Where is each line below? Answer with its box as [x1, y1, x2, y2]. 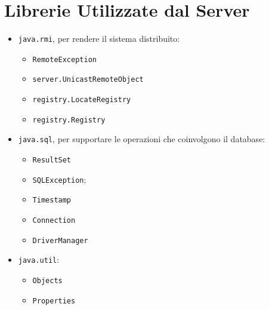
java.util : [18, 253, 60, 266]
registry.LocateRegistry [32, 96, 131, 105]
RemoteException [32, 55, 97, 64]
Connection [32, 216, 76, 225]
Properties [32, 296, 76, 305]
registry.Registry [32, 115, 106, 124]
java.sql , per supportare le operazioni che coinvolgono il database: [18, 133, 265, 145]
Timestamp [32, 196, 72, 205]
